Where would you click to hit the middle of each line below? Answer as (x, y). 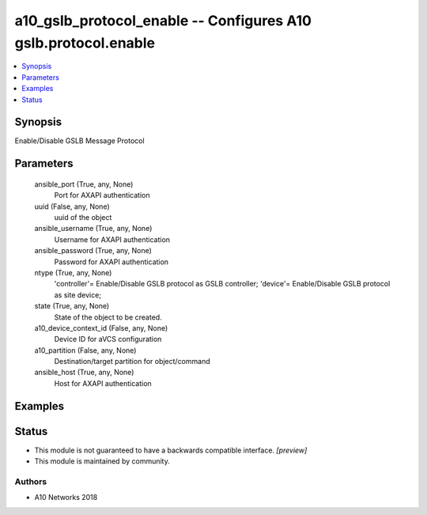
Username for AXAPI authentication (112, 239)
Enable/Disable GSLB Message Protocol (80, 141)
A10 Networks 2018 (66, 498)
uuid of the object (83, 217)
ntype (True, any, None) (73, 272)
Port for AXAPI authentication (102, 195)
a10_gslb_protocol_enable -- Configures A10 (163, 21)
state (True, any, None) (72, 306)
